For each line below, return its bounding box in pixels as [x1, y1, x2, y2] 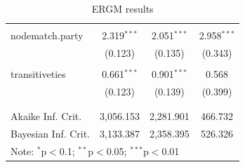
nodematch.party [11, 28, 84, 43]
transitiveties [11, 67, 66, 81]
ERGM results [91, 1, 154, 15]
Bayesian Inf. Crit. [11, 126, 91, 141]
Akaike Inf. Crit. [11, 109, 82, 123]
